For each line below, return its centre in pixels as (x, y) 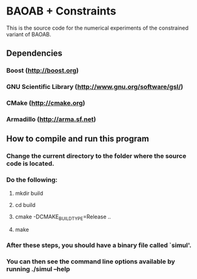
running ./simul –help (38, 269)
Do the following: (32, 180)
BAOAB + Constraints (61, 11)
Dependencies (34, 54)
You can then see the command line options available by (91, 261)
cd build (25, 205)
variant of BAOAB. (29, 34)
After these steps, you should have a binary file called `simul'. (99, 245)
